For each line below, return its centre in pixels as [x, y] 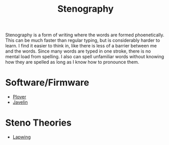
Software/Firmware [47, 83]
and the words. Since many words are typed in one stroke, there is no [78, 51]
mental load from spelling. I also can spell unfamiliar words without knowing [85, 57]
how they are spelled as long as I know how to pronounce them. [72, 62]
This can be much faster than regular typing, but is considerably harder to [83, 40]
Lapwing [22, 137]
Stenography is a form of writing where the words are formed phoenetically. [85, 35]
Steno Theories [38, 123]
